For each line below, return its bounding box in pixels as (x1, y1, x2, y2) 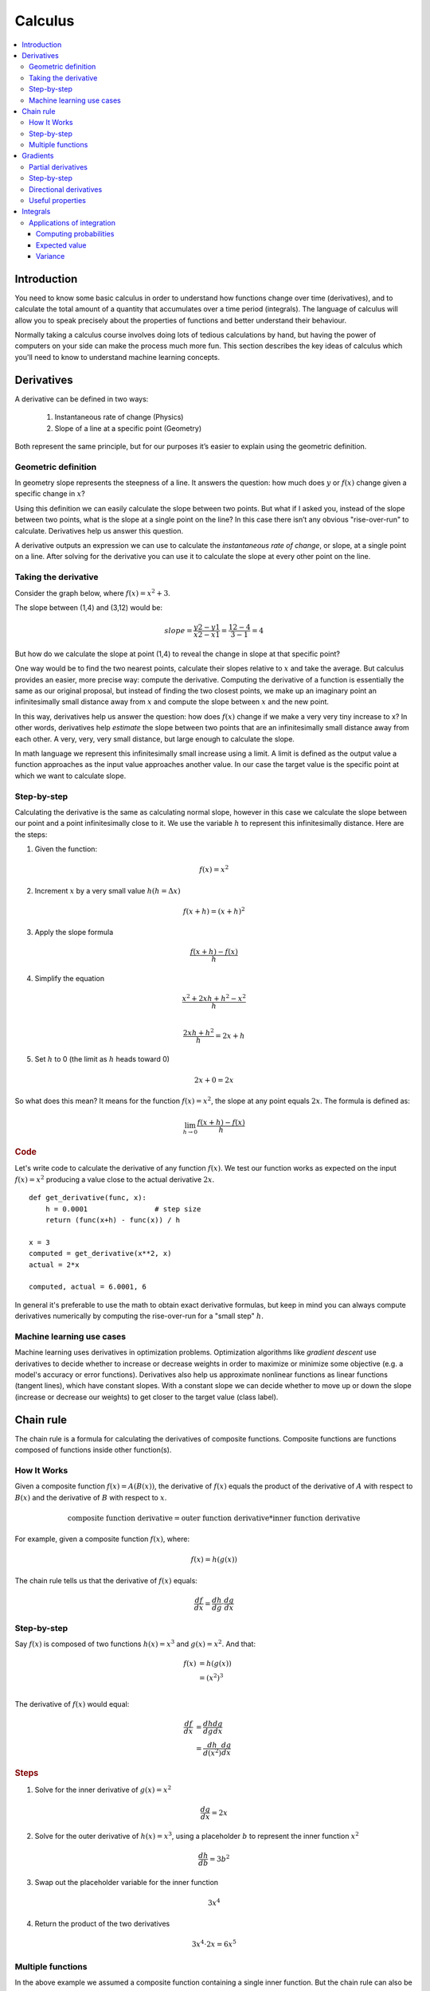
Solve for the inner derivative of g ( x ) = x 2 (34, 1784, 172, 1794)
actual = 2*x (29, 1260, 80, 1269)
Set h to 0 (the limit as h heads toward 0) (34, 1054, 170, 1064)
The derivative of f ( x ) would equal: (14, 1699, 130, 1708)
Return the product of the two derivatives (34, 1919, 170, 1929)
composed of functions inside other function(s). (14, 1445, 172, 1455)
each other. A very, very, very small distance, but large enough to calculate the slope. (14, 733, 295, 744)
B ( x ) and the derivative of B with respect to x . (14, 1492, 167, 1502)
